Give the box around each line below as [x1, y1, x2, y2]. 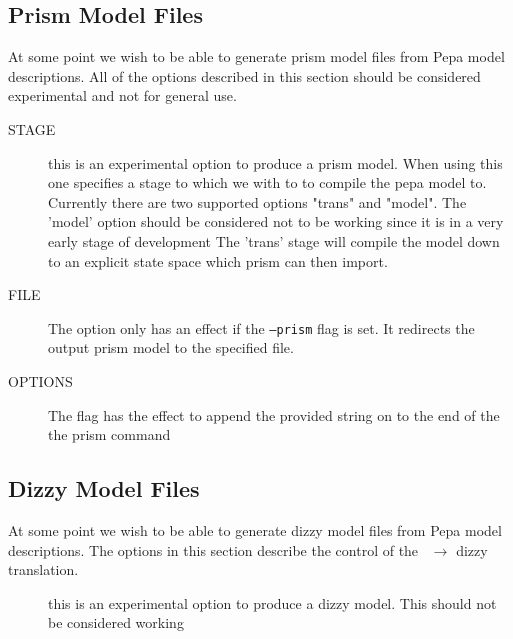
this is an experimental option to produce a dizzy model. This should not [48, 592, 497, 613]
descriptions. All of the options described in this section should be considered [8, 65, 481, 86]
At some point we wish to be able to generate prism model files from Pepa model [8, 46, 505, 67]
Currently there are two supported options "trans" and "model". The [48, 191, 467, 212]
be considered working [48, 612, 184, 633]
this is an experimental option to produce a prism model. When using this [48, 152, 503, 173]
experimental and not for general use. [8, 85, 237, 106]
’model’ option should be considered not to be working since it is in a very [48, 211, 504, 232]
